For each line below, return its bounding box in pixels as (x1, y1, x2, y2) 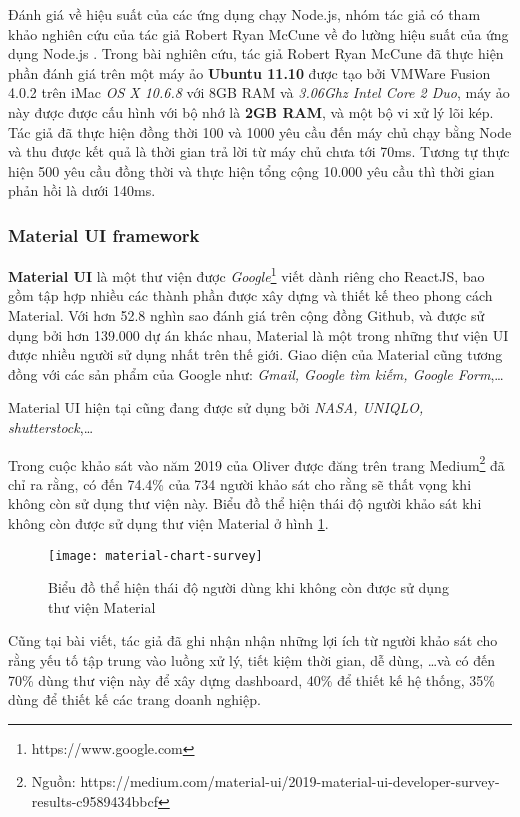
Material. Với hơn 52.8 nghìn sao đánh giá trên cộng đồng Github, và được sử (8, 305, 485, 325)
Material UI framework (8, 222, 200, 247)
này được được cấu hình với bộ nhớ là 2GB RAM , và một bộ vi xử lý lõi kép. (8, 101, 494, 122)
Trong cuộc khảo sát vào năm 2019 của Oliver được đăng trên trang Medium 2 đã (8, 451, 505, 475)
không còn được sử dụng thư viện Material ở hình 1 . (8, 513, 329, 533)
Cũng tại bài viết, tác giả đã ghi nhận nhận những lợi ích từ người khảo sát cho (8, 630, 498, 651)
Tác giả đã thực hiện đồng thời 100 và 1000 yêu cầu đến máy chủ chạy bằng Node (8, 121, 512, 142)
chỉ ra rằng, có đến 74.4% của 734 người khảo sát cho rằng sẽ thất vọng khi (8, 473, 472, 494)
